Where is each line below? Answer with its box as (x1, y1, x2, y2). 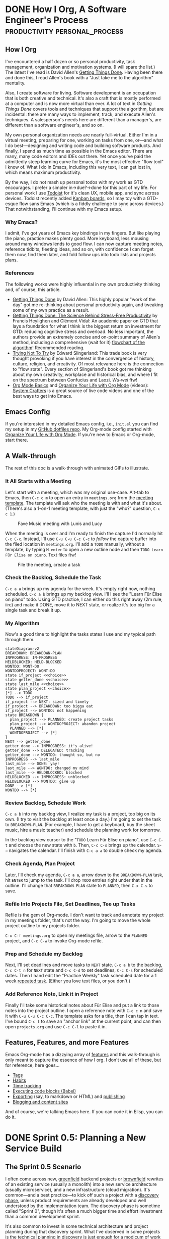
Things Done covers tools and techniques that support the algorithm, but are (5, 106, 164, 112)
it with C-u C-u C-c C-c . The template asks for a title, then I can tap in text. (5, 1013, 159, 1019)
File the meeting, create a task (18, 561, 80, 567)
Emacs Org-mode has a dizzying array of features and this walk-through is (5, 1052, 160, 1058)
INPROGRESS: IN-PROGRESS (5, 655, 57, 660)
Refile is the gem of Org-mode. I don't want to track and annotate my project (5, 912, 164, 918)
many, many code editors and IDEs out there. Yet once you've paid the (5, 153, 151, 159)
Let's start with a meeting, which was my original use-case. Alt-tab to (5, 489, 149, 495)
